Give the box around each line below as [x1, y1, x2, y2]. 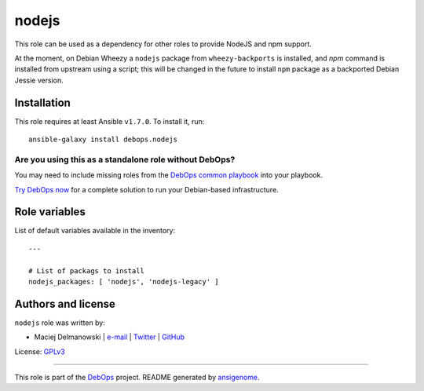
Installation [14, 96, 71, 109]
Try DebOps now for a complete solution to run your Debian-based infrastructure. [14, 185, 279, 194]
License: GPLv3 [14, 346, 66, 356]
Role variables [14, 205, 86, 219]
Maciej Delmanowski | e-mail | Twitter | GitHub [34, 332, 185, 342]
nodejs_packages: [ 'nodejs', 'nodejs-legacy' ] [28, 277, 219, 287]
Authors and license [14, 297, 115, 310]
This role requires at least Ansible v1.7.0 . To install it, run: [14, 116, 205, 126]
